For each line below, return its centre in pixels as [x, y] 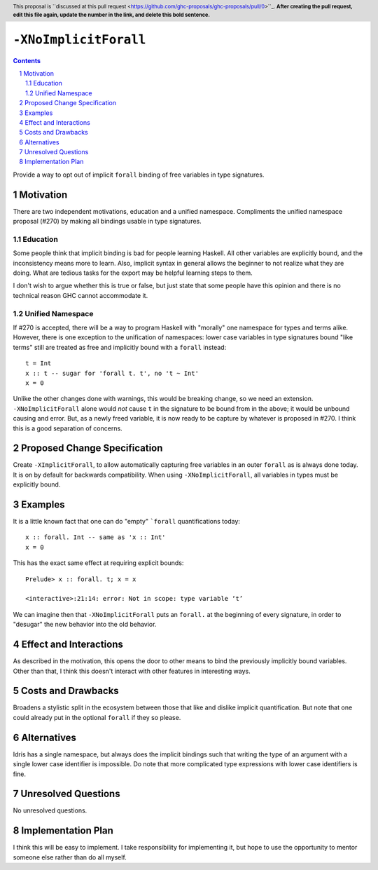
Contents [27, 60]
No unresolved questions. [50, 810]
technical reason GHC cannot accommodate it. [80, 295]
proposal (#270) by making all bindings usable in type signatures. [107, 222]
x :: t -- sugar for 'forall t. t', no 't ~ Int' [112, 373]
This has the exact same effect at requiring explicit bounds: [98, 563]
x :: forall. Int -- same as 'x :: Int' [96, 537]
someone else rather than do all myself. [70, 857]
